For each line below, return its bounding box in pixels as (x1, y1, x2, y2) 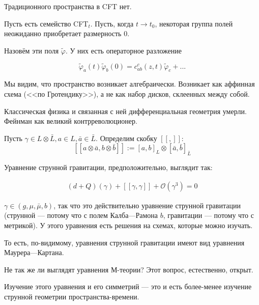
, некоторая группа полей (155, 18, 233, 29)
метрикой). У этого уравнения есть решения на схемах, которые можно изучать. (4, 219, 253, 230)
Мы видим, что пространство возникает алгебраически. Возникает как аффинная (4, 78, 255, 89)
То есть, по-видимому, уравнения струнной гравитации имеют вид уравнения (4, 237, 245, 247)
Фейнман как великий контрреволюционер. (4, 116, 137, 126)
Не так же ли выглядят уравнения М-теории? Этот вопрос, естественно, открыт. (4, 264, 253, 274)
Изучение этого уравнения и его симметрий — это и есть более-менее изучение (4, 281, 252, 292)
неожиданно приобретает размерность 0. (4, 28, 130, 39)
